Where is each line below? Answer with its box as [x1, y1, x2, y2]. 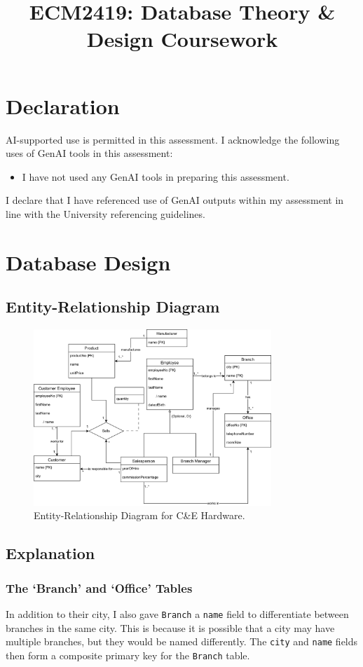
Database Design [6, 247, 171, 276]
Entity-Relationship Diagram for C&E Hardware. [34, 508, 245, 523]
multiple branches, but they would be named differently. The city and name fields [6, 634, 358, 649]
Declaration [6, 91, 120, 120]
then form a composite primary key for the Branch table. [6, 647, 250, 662]
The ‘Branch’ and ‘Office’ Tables [6, 579, 193, 596]
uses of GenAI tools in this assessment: [6, 146, 173, 160]
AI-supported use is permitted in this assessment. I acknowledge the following [6, 132, 340, 146]
